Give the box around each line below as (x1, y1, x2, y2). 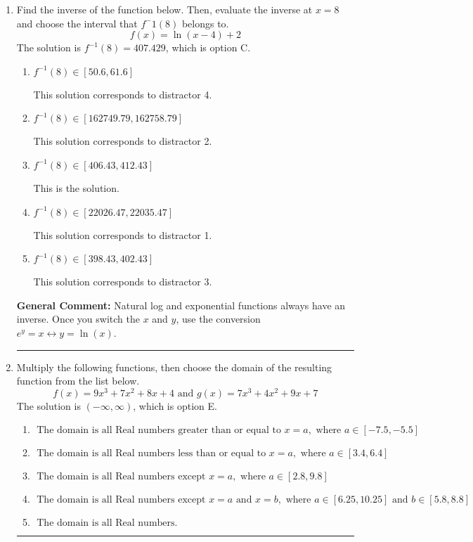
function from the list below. (16, 373, 140, 388)
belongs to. (181, 15, 229, 30)
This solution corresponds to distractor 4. (33, 86, 212, 101)
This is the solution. (33, 180, 119, 195)
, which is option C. (165, 40, 251, 55)
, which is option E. (133, 398, 217, 413)
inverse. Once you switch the (16, 311, 140, 326)
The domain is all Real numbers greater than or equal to (37, 425, 281, 436)
